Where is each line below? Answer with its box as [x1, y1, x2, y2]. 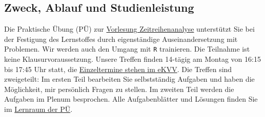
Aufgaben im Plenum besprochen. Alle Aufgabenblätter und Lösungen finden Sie [4, 93, 258, 104]
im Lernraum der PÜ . [4, 104, 73, 114]
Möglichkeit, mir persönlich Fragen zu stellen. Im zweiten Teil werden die [4, 83, 234, 94]
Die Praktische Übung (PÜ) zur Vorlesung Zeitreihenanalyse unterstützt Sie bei [4, 24, 255, 34]
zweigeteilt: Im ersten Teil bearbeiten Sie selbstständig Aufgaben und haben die [4, 74, 255, 84]
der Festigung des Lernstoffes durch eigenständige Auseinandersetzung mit [4, 33, 238, 44]
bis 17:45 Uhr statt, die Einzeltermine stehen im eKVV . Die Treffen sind [4, 63, 232, 74]
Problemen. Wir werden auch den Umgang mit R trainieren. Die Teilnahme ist [4, 43, 250, 54]
